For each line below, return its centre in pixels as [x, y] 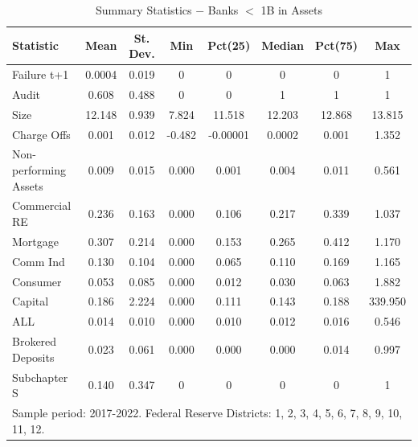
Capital [31, 301]
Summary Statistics [143, 10]
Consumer [37, 281]
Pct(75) [337, 45]
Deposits [33, 357]
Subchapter [40, 377]
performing [39, 170]
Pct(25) [229, 45]
